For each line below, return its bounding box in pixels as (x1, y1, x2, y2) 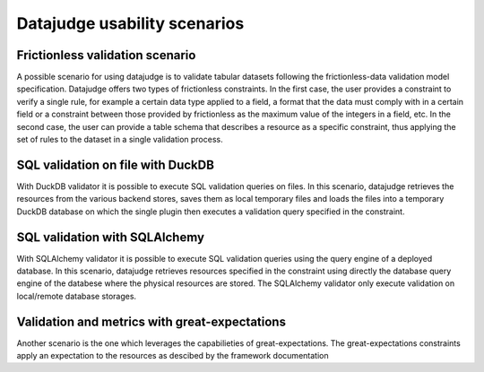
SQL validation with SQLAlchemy (16, 229, 205, 245)
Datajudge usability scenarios (16, 13, 245, 33)
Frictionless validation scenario (16, 48, 196, 63)
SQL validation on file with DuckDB (16, 157, 215, 172)
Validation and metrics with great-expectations (16, 314, 287, 329)
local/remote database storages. (16, 290, 137, 301)
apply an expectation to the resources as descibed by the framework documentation (16, 350, 329, 361)
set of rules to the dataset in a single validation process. (16, 134, 223, 145)
